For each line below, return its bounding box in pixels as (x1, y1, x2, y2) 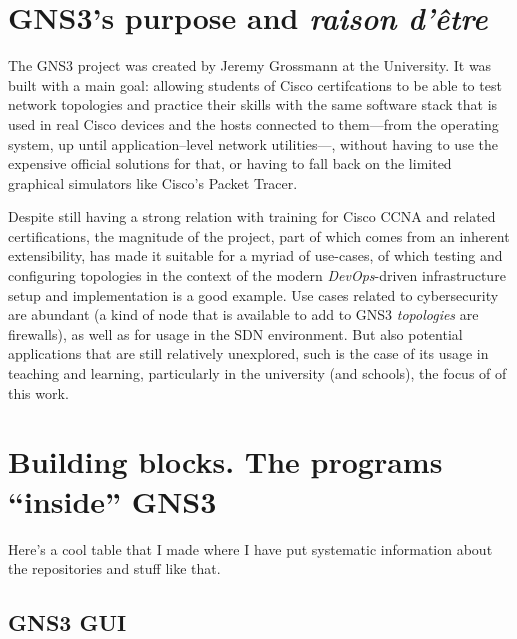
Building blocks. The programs (8, 441, 443, 482)
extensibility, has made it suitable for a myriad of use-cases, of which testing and (8, 245, 503, 266)
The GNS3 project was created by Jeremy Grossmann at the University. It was (8, 55, 492, 76)
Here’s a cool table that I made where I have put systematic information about (8, 538, 493, 559)
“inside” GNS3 (8, 480, 217, 521)
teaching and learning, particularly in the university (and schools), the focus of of (8, 363, 507, 384)
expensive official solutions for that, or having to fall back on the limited (8, 153, 452, 174)
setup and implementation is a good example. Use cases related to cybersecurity (8, 284, 499, 305)
